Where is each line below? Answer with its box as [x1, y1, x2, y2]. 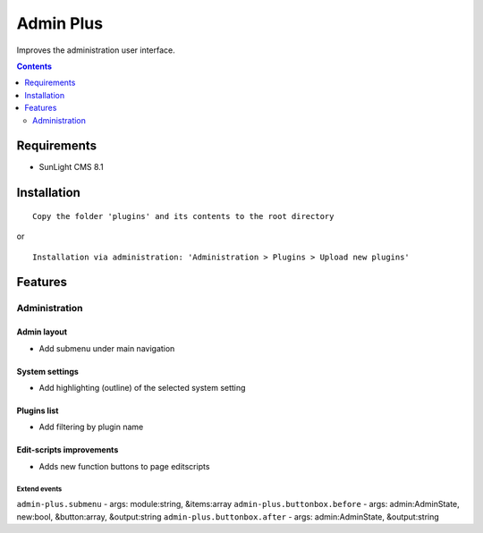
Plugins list [16, 405, 59, 416]
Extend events [16, 484, 63, 494]
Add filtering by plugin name [38, 421, 144, 433]
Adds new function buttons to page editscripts [38, 461, 210, 471]
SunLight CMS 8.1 [38, 162, 104, 173]
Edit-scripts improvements [16, 444, 119, 455]
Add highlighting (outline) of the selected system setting [38, 382, 246, 393]
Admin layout [16, 326, 67, 337]
